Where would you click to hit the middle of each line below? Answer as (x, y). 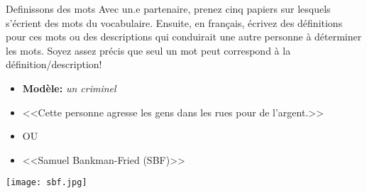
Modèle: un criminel (69, 88)
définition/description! (54, 64)
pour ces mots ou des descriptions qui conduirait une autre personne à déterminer (184, 37)
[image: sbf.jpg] (46, 183)
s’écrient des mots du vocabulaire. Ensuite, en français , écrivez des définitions (174, 22)
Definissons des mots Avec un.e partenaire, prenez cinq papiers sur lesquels (168, 9)
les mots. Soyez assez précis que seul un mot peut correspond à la (148, 50)
